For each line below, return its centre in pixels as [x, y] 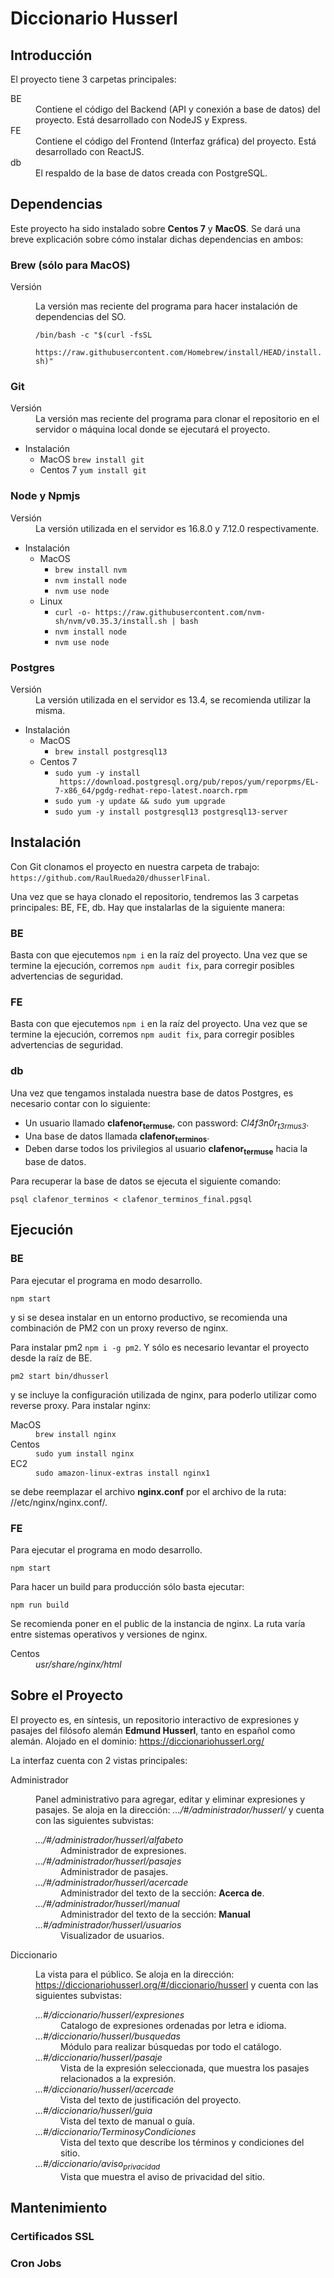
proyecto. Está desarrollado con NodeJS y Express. [141, 120]
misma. [50, 710]
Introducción [51, 55]
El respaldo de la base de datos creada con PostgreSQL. [151, 173]
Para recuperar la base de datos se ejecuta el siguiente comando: [146, 1181]
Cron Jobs [36, 2263]
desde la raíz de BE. [51, 1358]
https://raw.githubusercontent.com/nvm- [180, 612]
